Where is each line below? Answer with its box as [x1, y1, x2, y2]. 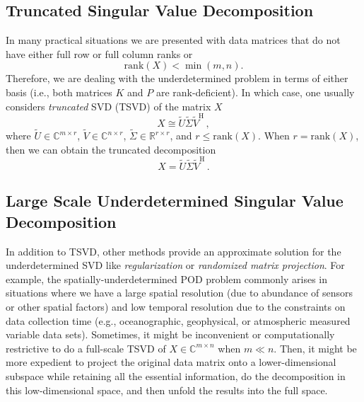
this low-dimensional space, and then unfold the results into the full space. [6, 382, 328, 397]
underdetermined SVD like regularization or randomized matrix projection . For [6, 258, 345, 272]
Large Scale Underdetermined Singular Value [6, 190, 344, 212]
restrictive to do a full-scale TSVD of [6, 340, 166, 355]
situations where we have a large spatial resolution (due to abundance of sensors [6, 285, 353, 300]
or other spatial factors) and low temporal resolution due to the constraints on [6, 299, 346, 314]
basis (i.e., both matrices [6, 84, 112, 99]
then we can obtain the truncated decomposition [6, 142, 216, 156]
